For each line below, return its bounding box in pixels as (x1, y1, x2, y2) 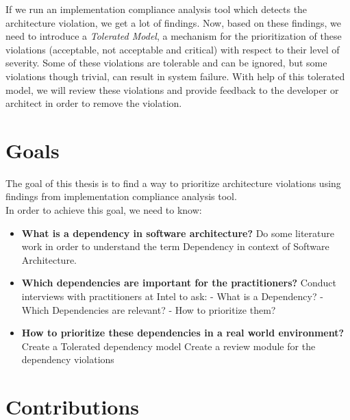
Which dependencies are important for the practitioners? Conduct (21, 275, 336, 290)
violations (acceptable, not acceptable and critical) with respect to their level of (5, 42, 340, 56)
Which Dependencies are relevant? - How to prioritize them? (21, 302, 276, 317)
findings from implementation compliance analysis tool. (5, 189, 237, 203)
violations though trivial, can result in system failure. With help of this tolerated (5, 69, 345, 83)
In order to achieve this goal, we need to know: (5, 203, 202, 217)
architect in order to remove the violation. (5, 96, 182, 110)
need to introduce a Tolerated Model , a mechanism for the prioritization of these (5, 29, 342, 43)
